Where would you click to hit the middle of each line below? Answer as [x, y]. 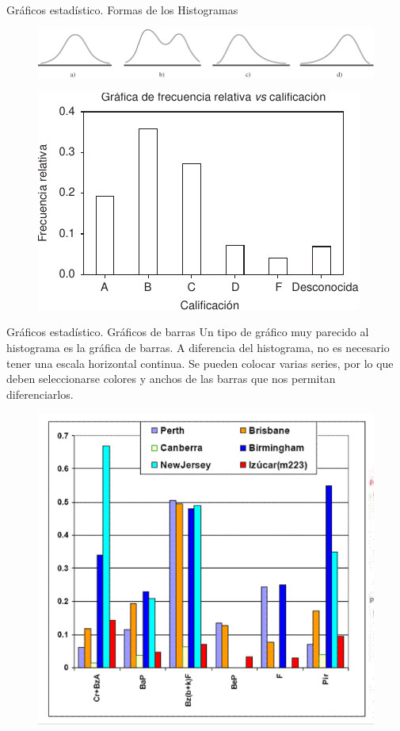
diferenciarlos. [40, 394]
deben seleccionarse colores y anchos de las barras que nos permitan [171, 379]
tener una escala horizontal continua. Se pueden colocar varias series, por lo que [200, 363]
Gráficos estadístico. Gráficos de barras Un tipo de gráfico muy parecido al [188, 332]
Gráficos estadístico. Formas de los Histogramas [122, 10]
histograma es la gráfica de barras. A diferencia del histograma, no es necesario [198, 347]
